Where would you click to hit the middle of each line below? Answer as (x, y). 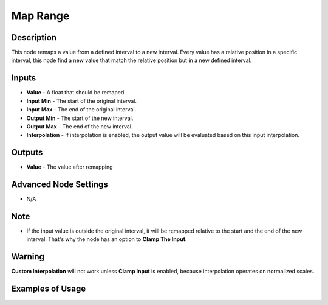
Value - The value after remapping (70, 167)
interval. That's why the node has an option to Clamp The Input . (107, 239)
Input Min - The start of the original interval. (81, 101)
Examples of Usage (49, 289)
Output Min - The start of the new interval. (80, 118)
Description (34, 37)
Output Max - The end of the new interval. (80, 126)
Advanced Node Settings (60, 185)
